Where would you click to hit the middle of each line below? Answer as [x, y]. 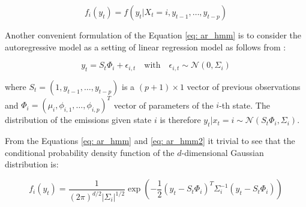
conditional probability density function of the [90, 152]
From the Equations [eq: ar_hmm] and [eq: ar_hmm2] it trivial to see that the [150, 141]
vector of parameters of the [163, 105]
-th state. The [244, 105]
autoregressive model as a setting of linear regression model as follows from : [145, 46]
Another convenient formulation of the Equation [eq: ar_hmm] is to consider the [153, 35]
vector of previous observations [244, 86]
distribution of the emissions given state [78, 120]
